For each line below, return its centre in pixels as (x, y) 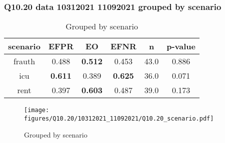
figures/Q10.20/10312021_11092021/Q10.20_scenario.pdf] (119, 118)
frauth (24, 61)
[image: (37, 110)
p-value (181, 46)
